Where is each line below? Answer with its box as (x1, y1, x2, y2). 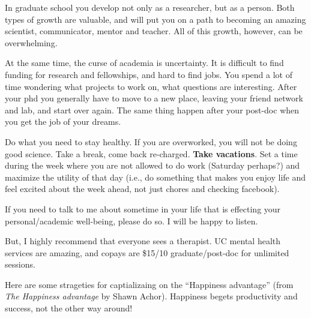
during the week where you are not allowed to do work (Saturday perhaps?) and (5, 159, 300, 172)
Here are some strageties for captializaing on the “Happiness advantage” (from (5, 278, 294, 290)
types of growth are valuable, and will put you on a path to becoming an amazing (5, 13, 306, 25)
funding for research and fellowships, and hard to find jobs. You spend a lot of (5, 68, 292, 80)
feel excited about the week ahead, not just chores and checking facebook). (5, 182, 280, 195)
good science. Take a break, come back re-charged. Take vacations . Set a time (5, 147, 298, 160)
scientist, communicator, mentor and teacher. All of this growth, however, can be (5, 25, 303, 37)
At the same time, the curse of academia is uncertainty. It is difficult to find (5, 56, 284, 69)
